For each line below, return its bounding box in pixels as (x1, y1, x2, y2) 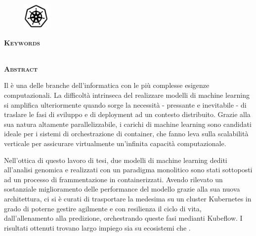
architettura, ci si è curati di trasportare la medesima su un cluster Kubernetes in (4, 193, 252, 203)
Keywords (4, 37, 40, 47)
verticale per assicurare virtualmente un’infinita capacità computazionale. (4, 138, 226, 148)
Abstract (4, 63, 38, 74)
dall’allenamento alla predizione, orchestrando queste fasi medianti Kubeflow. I (4, 213, 243, 223)
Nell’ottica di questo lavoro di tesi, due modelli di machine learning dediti (4, 155, 227, 165)
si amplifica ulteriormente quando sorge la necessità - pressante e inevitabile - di (4, 99, 247, 110)
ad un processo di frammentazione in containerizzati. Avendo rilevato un (4, 174, 223, 184)
